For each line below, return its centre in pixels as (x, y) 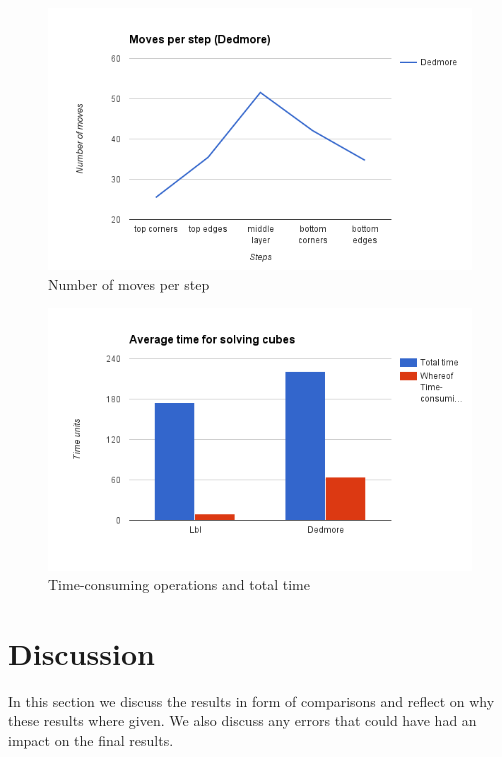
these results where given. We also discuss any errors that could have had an (242, 720)
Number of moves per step (129, 283)
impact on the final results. (91, 740)
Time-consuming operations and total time (179, 584)
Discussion (81, 652)
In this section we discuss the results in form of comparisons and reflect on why (251, 700)
